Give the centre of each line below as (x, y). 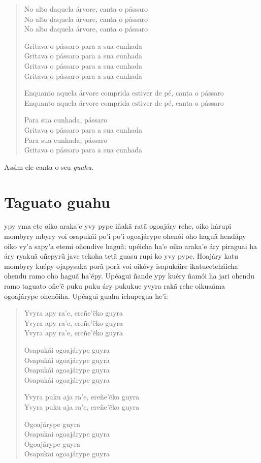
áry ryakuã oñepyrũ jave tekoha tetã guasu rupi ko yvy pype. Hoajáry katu (121, 256)
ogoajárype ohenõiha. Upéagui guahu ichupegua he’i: (86, 296)
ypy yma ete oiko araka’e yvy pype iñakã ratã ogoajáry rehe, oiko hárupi (118, 226)
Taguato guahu (57, 202)
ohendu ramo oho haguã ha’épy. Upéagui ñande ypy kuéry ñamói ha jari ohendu (129, 276)
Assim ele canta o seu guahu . (49, 166)
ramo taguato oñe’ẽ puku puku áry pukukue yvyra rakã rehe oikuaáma (115, 286)
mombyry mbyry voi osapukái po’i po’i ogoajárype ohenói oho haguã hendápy (125, 236)
